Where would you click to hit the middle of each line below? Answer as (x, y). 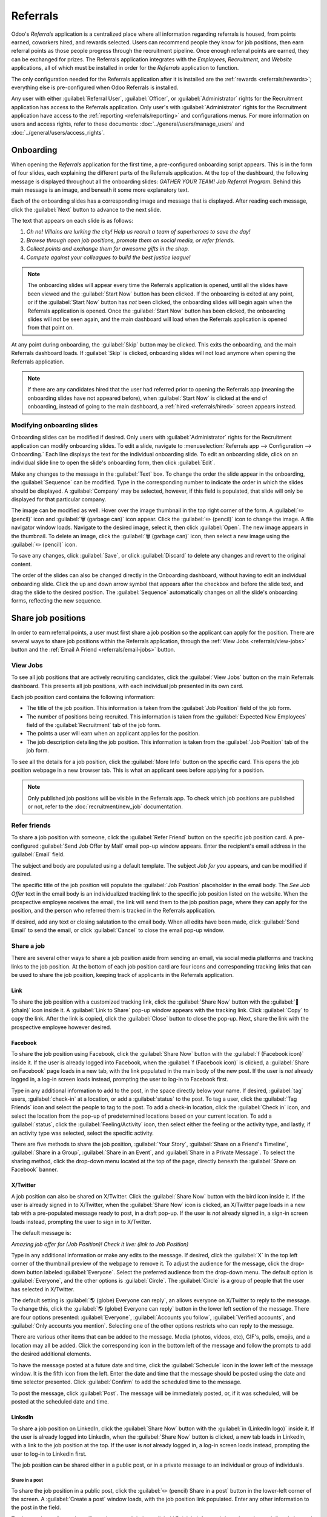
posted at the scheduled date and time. (60, 1402)
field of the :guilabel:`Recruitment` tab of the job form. (94, 725)
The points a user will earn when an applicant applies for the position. (113, 734)
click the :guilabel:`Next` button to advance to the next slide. (86, 209)
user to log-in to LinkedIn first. (49, 1454)
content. (22, 564)
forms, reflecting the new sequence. (57, 601)
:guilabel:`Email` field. (38, 854)
